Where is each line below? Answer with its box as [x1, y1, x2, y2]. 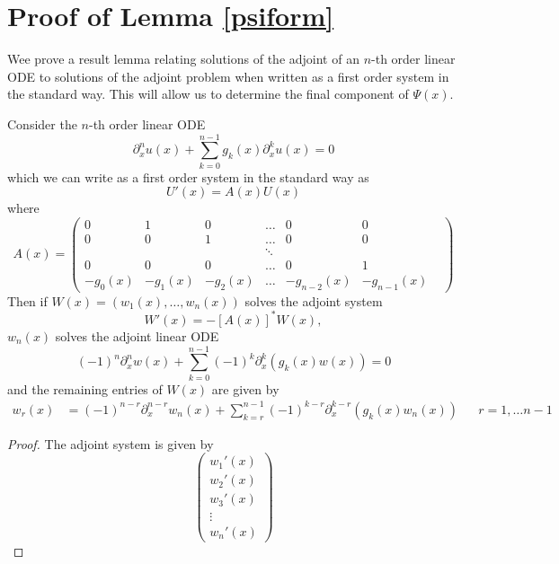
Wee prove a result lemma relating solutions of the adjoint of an [7, 49, 359, 68]
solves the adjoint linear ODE [55, 326, 219, 345]
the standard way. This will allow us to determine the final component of [7, 84, 409, 103]
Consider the [7, 114, 77, 133]
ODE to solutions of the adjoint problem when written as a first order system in [7, 66, 449, 85]
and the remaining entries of [7, 379, 163, 398]
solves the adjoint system [244, 291, 383, 310]
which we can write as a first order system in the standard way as [7, 167, 369, 186]
